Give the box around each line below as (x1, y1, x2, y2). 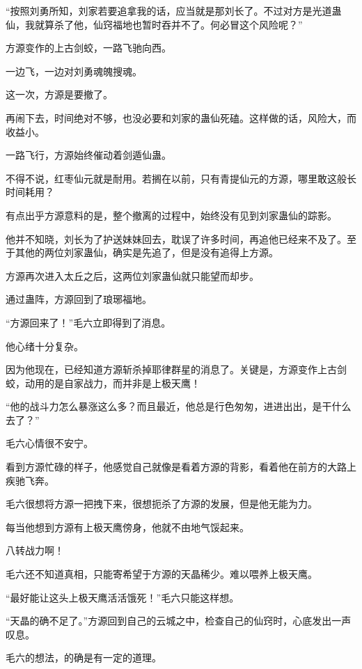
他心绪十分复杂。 (6, 338, 84, 353)
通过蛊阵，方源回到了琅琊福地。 (6, 292, 152, 306)
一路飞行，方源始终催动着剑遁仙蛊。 (6, 148, 171, 162)
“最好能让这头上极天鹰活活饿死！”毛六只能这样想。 (6, 590, 239, 604)
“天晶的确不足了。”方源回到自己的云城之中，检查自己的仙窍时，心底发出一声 (6, 613, 352, 628)
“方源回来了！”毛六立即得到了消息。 (6, 315, 171, 329)
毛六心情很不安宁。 (6, 436, 93, 450)
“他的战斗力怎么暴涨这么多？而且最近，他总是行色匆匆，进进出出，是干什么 (6, 399, 352, 414)
